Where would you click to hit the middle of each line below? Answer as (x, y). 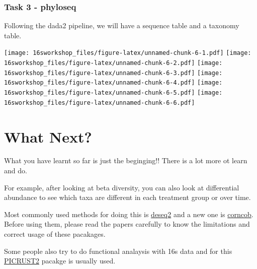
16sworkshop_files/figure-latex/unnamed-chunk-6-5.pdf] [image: (113, 93)
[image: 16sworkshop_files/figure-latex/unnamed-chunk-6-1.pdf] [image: (128, 53)
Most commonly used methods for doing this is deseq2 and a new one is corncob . (129, 214)
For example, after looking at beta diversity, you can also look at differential (122, 187)
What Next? (48, 136)
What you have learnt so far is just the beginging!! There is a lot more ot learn (126, 160)
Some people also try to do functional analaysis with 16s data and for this (118, 251)
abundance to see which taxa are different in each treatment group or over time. (127, 197)
